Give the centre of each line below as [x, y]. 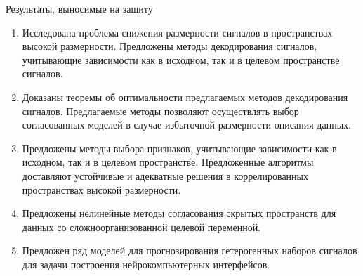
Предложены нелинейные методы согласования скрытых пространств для [179, 213]
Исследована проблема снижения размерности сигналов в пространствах [177, 32]
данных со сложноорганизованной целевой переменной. [141, 226]
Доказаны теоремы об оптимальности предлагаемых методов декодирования [185, 97]
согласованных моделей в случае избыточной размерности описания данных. [186, 125]
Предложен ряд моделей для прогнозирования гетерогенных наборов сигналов [190, 250]
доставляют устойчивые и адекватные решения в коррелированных [165, 175]
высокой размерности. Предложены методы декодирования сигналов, [170, 46]
